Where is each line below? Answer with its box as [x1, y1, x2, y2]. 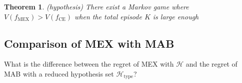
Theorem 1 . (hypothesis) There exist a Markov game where [4, 1, 189, 11]
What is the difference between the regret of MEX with [4, 59, 174, 69]
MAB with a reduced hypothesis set [4, 68, 114, 79]
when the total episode [74, 11, 142, 21]
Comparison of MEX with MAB [4, 35, 174, 51]
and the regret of [185, 59, 237, 69]
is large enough [152, 11, 199, 21]
